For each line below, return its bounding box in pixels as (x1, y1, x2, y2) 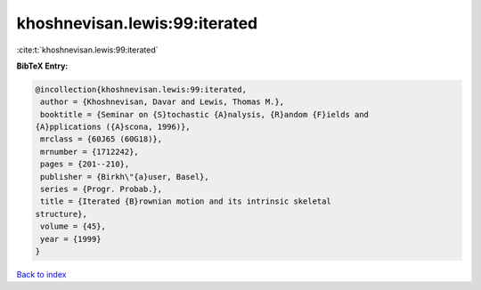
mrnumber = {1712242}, (40, 147, 140, 157)
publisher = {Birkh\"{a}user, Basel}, (40, 172, 209, 181)
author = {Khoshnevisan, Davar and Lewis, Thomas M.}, (40, 97, 285, 107)
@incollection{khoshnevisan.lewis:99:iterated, (35, 85, 247, 94)
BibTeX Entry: (16, 60, 69, 71)
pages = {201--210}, (40, 159, 130, 169)
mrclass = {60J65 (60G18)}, (40, 134, 163, 144)
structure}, (35, 209, 88, 219)
